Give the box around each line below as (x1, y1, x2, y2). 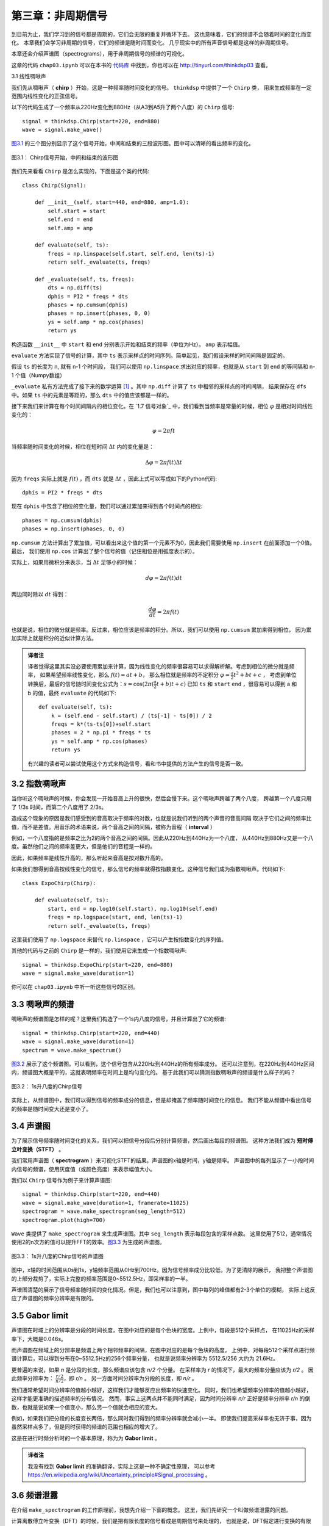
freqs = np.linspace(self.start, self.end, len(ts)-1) (48, 250, 215, 257)
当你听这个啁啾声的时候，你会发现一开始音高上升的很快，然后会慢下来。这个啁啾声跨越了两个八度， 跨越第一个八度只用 (11, 795, 312, 802)
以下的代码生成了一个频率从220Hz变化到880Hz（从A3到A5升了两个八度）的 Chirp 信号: (11, 104, 235, 111)
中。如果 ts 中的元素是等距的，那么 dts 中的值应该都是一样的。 (11, 391, 172, 399)
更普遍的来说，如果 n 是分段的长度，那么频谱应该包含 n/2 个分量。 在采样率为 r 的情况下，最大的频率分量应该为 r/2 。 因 (11, 1366, 314, 1373)
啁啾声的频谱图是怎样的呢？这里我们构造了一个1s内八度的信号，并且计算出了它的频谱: (11, 1015, 227, 1022)
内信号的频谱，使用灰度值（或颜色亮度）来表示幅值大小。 (11, 1165, 155, 1173)
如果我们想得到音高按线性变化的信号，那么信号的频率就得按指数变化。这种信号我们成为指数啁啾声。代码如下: (11, 866, 286, 873)
